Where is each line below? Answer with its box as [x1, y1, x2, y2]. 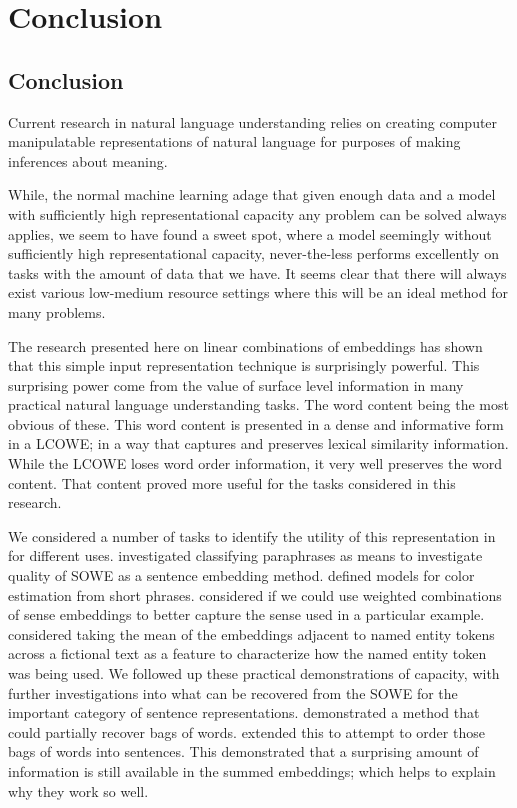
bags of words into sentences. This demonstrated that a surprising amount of [8, 741, 479, 762]
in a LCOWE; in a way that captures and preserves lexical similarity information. [8, 433, 509, 454]
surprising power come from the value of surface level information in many [8, 374, 464, 395]
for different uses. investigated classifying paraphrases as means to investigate [8, 545, 483, 566]
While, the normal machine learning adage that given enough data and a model [8, 184, 496, 205]
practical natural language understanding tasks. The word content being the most [8, 394, 509, 415]
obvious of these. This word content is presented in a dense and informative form [8, 413, 504, 434]
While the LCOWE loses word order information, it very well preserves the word [8, 453, 503, 474]
